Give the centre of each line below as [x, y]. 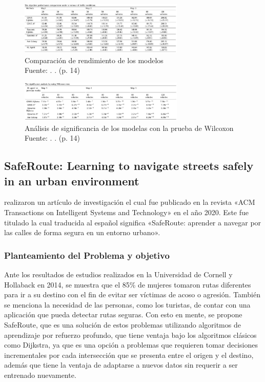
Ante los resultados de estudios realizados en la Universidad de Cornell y [118, 274]
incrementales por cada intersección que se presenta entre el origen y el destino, [129, 355]
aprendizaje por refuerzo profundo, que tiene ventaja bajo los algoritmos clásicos [130, 335]
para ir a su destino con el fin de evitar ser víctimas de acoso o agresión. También [132, 294]
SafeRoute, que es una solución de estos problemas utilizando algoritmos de [123, 324]
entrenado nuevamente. [40, 375]
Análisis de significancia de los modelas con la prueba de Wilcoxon [129, 128]
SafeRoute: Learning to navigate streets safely [129, 166]
